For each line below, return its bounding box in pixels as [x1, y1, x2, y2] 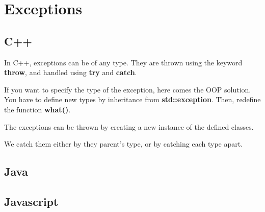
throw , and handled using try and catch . [4, 67, 137, 78]
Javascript [4, 193, 59, 209]
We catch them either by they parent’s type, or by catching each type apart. [4, 138, 243, 149]
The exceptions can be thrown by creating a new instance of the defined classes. [4, 121, 254, 132]
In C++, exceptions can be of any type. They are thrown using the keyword [4, 57, 243, 67]
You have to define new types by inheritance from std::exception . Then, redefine [4, 94, 261, 105]
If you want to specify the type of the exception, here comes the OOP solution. [4, 84, 251, 95]
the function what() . [4, 104, 71, 114]
